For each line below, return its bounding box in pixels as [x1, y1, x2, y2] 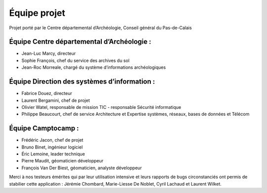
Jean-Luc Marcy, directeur [21, 50, 76, 56]
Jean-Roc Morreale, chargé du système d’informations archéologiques [21, 64, 166, 70]
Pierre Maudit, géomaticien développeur [21, 158, 104, 164]
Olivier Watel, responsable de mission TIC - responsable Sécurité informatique [21, 104, 181, 110]
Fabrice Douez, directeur [21, 91, 73, 96]
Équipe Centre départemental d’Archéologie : [9, 38, 151, 46]
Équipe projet [9, 7, 65, 18]
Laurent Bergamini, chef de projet [21, 97, 90, 103]
